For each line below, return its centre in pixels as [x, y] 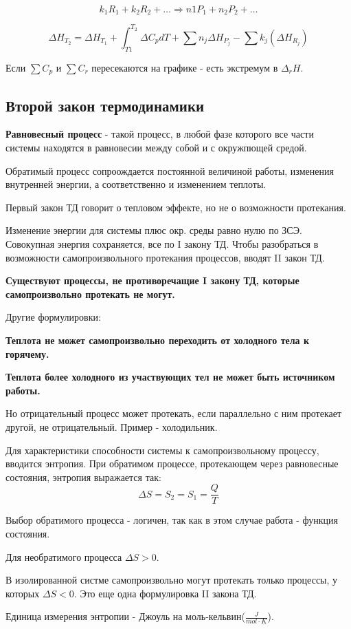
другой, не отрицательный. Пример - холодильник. [112, 426]
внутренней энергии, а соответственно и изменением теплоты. [136, 184]
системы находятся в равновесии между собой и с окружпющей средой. [156, 147]
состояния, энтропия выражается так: [83, 477]
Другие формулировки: [53, 317]
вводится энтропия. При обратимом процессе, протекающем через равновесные [172, 463]
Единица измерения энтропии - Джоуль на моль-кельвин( [125, 616]
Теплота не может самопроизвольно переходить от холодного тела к [158, 340]
